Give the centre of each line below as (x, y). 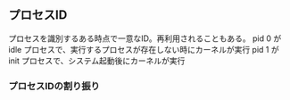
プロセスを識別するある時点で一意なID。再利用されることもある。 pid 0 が (145, 38)
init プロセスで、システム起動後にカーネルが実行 (97, 61)
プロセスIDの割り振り (54, 86)
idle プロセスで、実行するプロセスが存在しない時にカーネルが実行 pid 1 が (144, 49)
